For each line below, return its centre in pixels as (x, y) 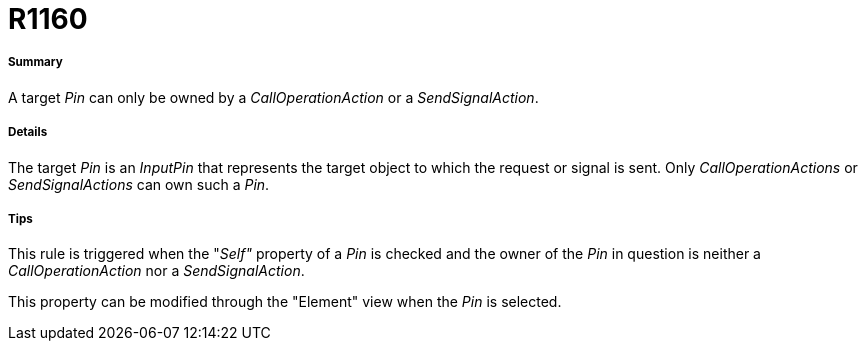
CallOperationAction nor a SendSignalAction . (156, 271)
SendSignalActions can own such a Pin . (139, 184)
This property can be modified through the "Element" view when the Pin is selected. (285, 302)
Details (28, 132)
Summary (35, 62)
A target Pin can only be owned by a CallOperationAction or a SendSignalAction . (273, 97)
